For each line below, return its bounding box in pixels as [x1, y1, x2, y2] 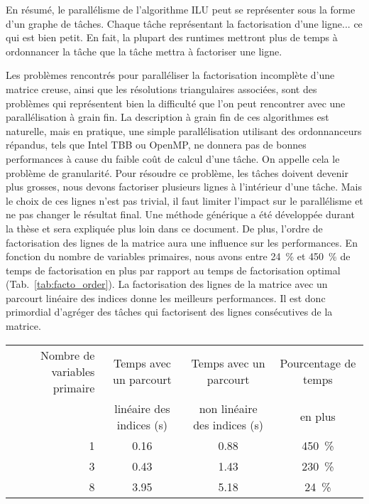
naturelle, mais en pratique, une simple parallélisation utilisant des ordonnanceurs [6, 123, 362, 138]
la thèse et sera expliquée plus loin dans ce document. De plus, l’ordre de [6, 220, 323, 235]
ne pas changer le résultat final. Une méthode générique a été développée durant [6, 207, 355, 222]
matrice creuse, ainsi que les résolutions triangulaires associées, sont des [6, 81, 317, 96]
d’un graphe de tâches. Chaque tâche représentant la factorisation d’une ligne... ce [6, 16, 363, 31]
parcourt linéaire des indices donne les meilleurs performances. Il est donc [6, 290, 326, 305]
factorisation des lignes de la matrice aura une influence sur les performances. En [6, 235, 358, 250]
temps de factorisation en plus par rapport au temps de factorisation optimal [6, 262, 341, 277]
